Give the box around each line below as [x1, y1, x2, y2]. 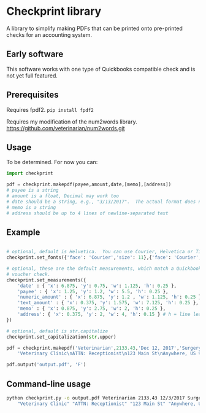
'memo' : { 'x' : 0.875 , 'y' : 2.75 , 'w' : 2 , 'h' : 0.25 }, [17, 305, 166, 312]
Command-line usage [6, 379, 91, 389]
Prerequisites [6, 90, 59, 100]
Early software [6, 49, 64, 60]
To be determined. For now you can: [6, 159, 98, 166]
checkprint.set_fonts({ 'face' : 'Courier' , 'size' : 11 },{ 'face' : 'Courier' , [6, 254, 202, 261]
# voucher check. [6, 271, 51, 277]
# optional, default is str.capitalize [6, 328, 109, 334]
